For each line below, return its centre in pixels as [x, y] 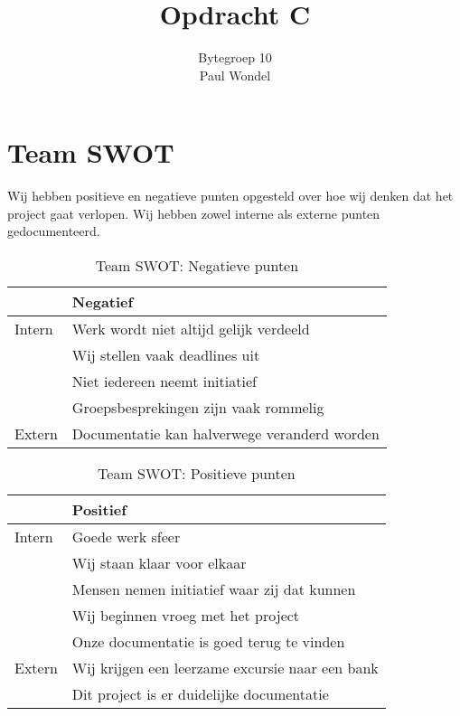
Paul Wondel [235, 75]
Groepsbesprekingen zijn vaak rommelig [198, 408]
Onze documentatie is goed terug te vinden [208, 642]
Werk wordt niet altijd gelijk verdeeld [191, 329]
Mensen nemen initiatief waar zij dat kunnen [214, 589]
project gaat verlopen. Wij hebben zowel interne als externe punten [194, 213]
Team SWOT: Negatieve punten [197, 266]
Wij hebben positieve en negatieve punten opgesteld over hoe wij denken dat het [230, 196]
